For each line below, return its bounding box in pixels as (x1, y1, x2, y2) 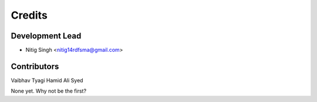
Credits (11, 9, 48, 22)
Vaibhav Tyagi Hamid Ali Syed (11, 76, 83, 84)
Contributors (11, 61, 59, 71)
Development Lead (11, 31, 82, 41)
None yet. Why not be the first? (11, 87, 87, 94)
